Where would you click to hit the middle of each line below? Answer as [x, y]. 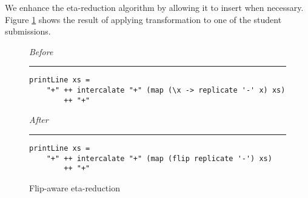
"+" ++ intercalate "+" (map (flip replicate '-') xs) [159, 158]
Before [41, 51]
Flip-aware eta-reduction [75, 187]
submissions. [28, 31]
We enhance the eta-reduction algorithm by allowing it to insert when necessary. [154, 7]
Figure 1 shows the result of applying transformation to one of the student [143, 19]
